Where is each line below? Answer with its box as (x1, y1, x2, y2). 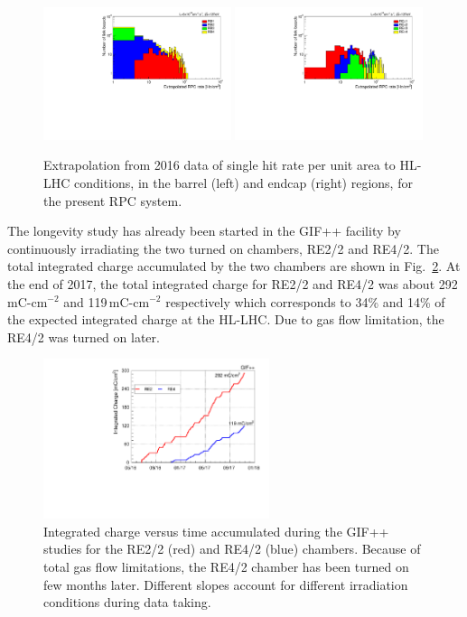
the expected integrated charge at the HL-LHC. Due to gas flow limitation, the (7, 310, 444, 329)
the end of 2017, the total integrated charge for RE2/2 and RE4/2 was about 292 (7, 274, 458, 293)
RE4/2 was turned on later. (7, 327, 160, 346)
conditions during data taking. (43, 593, 211, 612)
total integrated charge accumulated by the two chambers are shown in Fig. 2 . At (7, 257, 461, 276)
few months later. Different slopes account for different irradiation (43, 575, 408, 594)
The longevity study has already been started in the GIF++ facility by (7, 221, 401, 240)
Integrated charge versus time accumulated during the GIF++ (43, 521, 389, 540)
